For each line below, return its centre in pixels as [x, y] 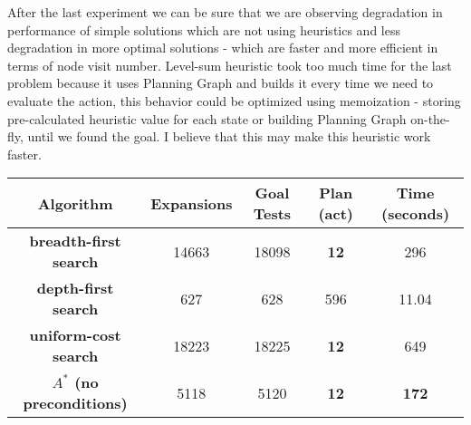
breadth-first [75, 241]
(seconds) [415, 214]
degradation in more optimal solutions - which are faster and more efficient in [223, 48]
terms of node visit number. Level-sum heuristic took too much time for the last [230, 65]
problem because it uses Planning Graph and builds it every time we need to [221, 83]
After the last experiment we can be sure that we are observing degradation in [225, 12]
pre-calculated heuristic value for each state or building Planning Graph [207, 118]
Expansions [192, 203]
